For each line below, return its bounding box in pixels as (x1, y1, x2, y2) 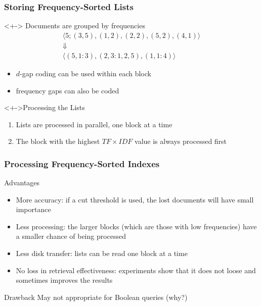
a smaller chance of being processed (16, 231, 126, 241)
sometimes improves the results (16, 275, 113, 285)
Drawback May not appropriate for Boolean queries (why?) (4, 291, 188, 302)
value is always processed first (135, 136, 227, 146)
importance (16, 204, 51, 215)
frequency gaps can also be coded (16, 85, 119, 95)
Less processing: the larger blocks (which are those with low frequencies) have (16, 221, 257, 231)
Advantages (4, 177, 40, 188)
